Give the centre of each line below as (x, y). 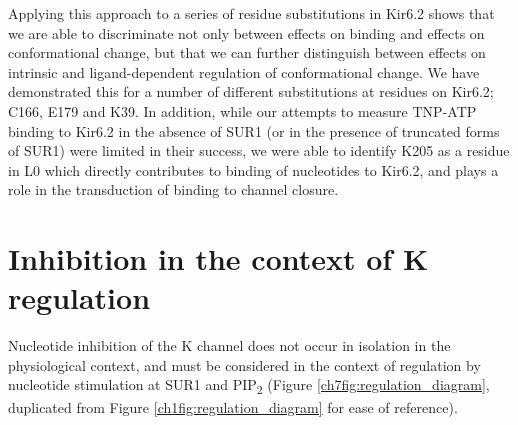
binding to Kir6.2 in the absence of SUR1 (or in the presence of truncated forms (254, 130)
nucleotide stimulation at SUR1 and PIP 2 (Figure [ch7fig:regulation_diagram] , (249, 386)
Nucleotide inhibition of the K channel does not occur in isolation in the (229, 345)
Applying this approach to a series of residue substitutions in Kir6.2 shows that (251, 13)
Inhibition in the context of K (218, 258)
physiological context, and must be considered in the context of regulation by (244, 364)
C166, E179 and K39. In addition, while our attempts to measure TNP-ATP (242, 110)
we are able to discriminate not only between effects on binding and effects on (246, 32)
